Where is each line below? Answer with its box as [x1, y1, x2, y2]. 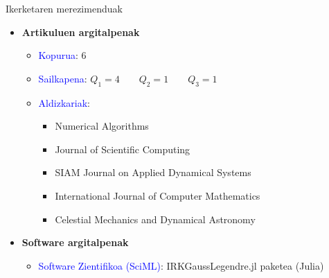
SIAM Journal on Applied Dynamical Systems [55, 165, 251, 180]
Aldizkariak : [38, 95, 90, 110]
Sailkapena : [38, 71, 87, 85]
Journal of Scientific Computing [55, 141, 190, 156]
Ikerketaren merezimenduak [6, 1, 123, 15]
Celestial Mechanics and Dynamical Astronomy [55, 211, 256, 226]
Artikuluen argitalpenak [21, 24, 140, 39]
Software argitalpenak [21, 235, 129, 250]
